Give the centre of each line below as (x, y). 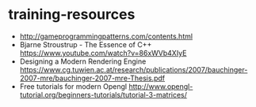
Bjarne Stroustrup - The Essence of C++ (86, 44)
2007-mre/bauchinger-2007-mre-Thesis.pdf (92, 78)
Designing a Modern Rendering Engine (83, 61)
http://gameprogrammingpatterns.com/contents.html (106, 36)
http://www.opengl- (161, 86)
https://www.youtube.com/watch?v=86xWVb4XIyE (103, 53)
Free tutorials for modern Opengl (73, 86)
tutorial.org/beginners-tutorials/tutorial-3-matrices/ (103, 94)
